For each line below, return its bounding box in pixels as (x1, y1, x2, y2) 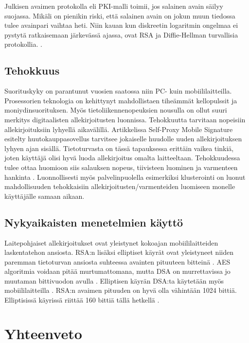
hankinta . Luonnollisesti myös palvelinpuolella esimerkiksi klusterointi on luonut (4, 171, 246, 182)
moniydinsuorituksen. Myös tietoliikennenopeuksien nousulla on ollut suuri (4, 105, 227, 115)
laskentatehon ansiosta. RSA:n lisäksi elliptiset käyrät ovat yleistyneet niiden (4, 247, 233, 257)
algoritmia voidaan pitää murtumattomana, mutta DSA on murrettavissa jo (4, 266, 231, 276)
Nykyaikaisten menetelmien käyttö (4, 214, 183, 229)
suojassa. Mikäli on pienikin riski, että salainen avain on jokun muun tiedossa (4, 10, 235, 20)
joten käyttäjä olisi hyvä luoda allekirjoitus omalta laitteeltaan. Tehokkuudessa (4, 152, 240, 163)
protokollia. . (4, 39, 42, 49)
